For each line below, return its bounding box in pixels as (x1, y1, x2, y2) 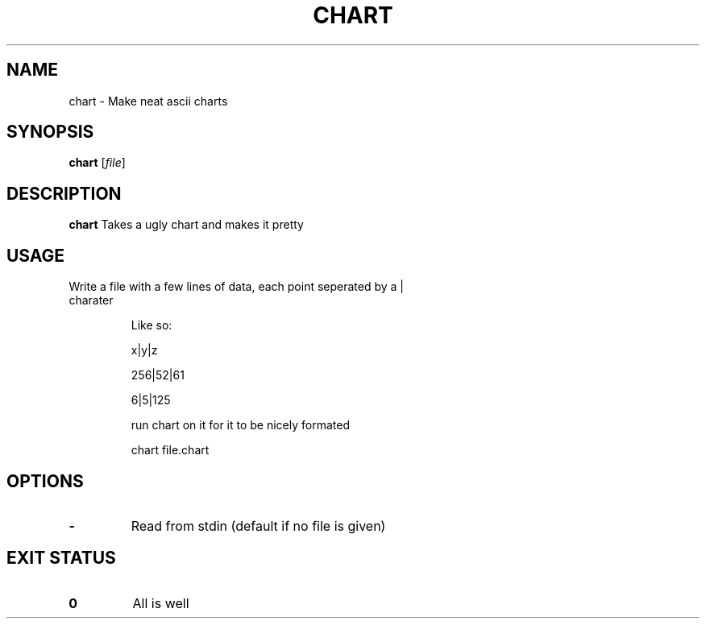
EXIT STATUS (6, 548, 116, 569)
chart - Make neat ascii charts (69, 93, 228, 108)
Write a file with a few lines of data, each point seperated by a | (69, 279, 405, 294)
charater (69, 293, 114, 308)
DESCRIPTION (6, 183, 122, 204)
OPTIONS (6, 470, 84, 491)
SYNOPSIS (6, 122, 94, 143)
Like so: (131, 318, 172, 333)
